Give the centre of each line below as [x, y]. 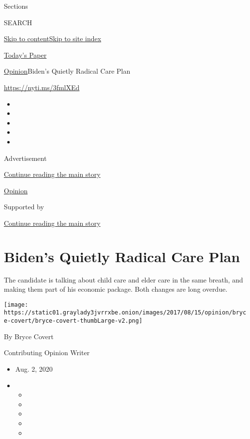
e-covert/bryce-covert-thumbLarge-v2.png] [73, 321]
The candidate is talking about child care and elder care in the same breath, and [124, 279]
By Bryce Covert [29, 336]
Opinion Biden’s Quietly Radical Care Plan [67, 71]
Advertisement [25, 158]
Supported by [24, 207]
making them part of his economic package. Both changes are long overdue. [116, 289]
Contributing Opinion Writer [47, 353]
